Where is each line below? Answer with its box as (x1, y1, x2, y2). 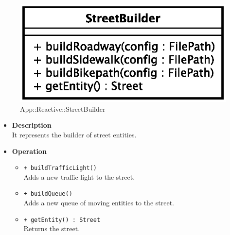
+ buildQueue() (23, 190, 72, 198)
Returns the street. (23, 223, 80, 234)
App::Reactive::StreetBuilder (20, 103, 106, 114)
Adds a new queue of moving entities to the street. (23, 198, 174, 208)
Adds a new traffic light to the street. (23, 171, 135, 182)
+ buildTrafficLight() (23, 165, 97, 172)
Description (12, 120, 52, 130)
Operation (12, 146, 47, 156)
